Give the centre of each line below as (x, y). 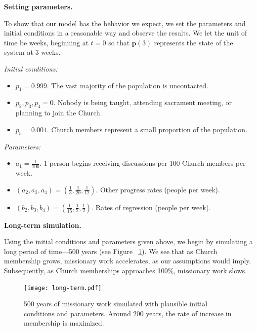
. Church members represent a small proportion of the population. (147, 129)
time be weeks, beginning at (46, 42)
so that (119, 42)
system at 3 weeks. (32, 52)
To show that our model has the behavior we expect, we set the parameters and (125, 23)
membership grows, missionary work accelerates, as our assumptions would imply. (128, 261)
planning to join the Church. (59, 113)
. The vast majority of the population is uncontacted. (128, 85)
